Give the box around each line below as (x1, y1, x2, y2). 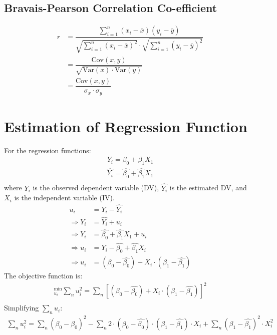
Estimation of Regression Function (4, 116, 247, 136)
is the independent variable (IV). (14, 192, 115, 203)
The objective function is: (4, 270, 83, 281)
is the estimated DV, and (169, 182, 247, 193)
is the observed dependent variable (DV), (33, 182, 159, 193)
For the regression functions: (4, 145, 91, 155)
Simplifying (4, 302, 39, 313)
